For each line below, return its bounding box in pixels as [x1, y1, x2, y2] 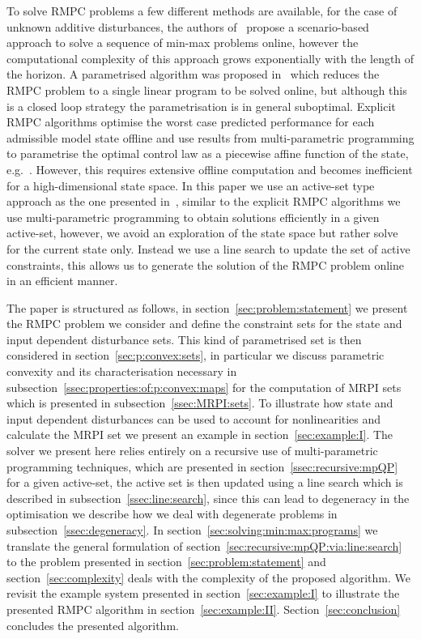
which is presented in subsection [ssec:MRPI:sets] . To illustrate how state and [6, 394, 393, 411]
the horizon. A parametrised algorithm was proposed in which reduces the [6, 66, 380, 83]
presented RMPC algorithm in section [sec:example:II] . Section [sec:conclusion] [6, 600, 401, 617]
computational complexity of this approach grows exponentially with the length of [6, 49, 415, 66]
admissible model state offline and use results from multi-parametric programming [6, 129, 415, 146]
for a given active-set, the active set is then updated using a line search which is [6, 474, 403, 491]
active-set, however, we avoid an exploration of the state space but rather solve [6, 224, 398, 241]
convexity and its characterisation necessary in [6, 363, 237, 380]
